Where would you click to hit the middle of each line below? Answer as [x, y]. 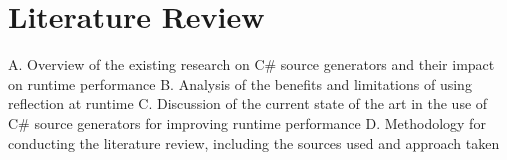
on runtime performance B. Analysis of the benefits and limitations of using [240, 83]
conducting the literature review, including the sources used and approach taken [254, 142]
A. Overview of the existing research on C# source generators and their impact [251, 64]
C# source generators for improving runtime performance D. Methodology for [247, 122]
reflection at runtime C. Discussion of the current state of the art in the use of [248, 103]
